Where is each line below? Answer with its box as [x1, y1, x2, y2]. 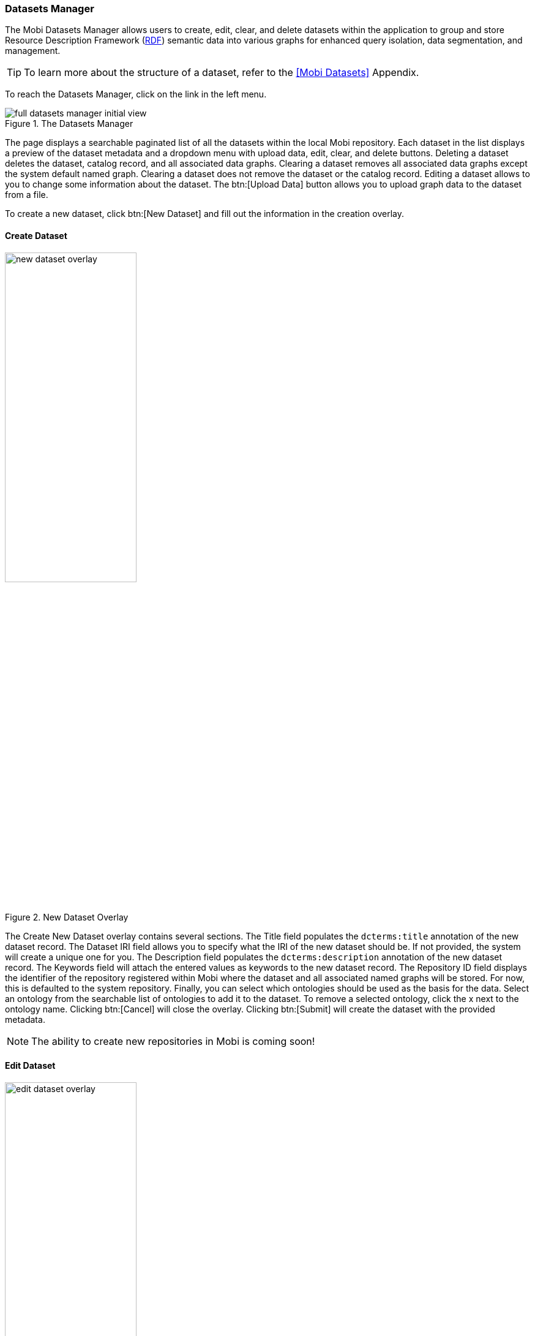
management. [5, 45, 61, 56]
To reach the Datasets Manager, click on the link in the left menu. [5, 89, 267, 100]
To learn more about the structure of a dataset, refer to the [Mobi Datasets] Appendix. [24, 66, 419, 79]
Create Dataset [5, 230, 67, 241]
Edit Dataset [5, 1060, 56, 1071]
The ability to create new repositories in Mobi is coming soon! [31, 1034, 315, 1047]
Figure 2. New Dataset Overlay [5, 911, 129, 922]
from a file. [5, 189, 48, 200]
